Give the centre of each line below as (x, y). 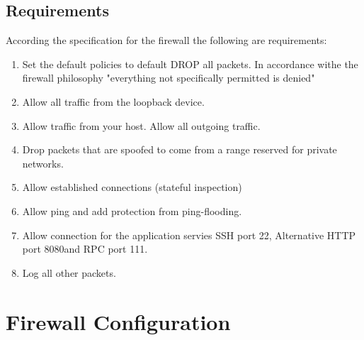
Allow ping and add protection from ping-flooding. (132, 210)
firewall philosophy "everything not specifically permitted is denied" (169, 78)
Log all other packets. (69, 272)
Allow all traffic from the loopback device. (113, 101)
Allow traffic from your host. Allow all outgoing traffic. (141, 125)
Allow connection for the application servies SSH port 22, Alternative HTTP (189, 235)
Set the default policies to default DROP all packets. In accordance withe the (190, 64)
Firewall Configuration (118, 321)
